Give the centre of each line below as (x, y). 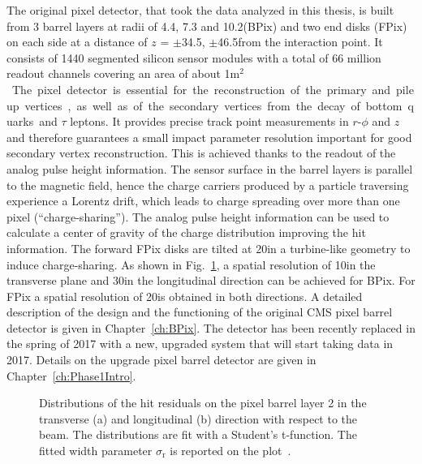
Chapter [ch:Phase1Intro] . (71, 375)
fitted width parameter (96, 451)
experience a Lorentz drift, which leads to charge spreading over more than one (203, 201)
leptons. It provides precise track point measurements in (209, 121)
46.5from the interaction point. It (300, 42)
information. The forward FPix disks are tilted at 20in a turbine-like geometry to (209, 248)
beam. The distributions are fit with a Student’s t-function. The (198, 434)
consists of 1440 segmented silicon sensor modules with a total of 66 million (194, 57)
